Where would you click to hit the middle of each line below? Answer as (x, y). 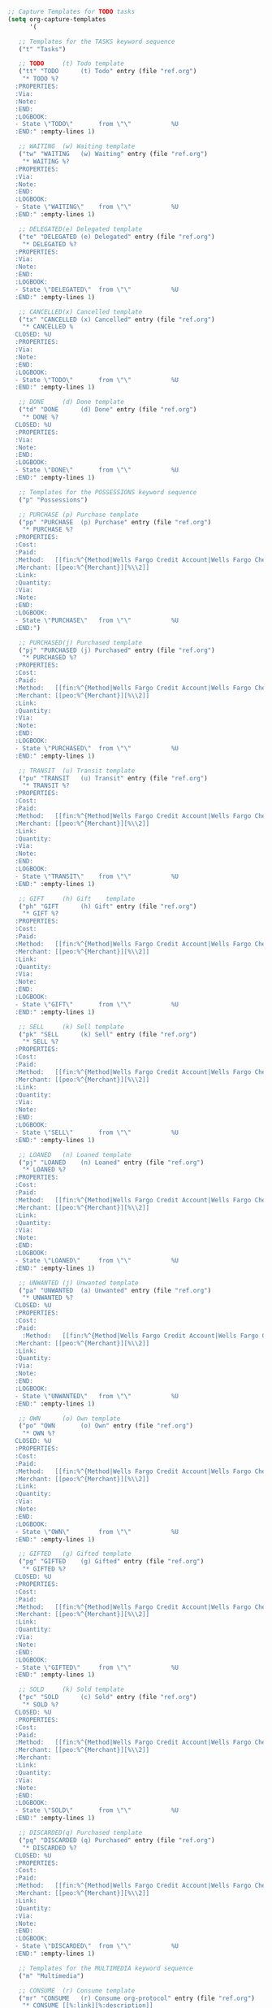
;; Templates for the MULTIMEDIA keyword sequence (106, 1968)
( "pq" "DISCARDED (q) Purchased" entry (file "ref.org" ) (117, 1840)
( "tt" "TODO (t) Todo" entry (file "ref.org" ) (108, 72)
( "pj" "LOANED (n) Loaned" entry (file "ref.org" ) (111, 1163)
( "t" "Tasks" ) (42, 49)
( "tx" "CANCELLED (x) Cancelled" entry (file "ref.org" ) (117, 319)
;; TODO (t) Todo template (71, 64)
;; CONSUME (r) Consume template (77, 1991)
